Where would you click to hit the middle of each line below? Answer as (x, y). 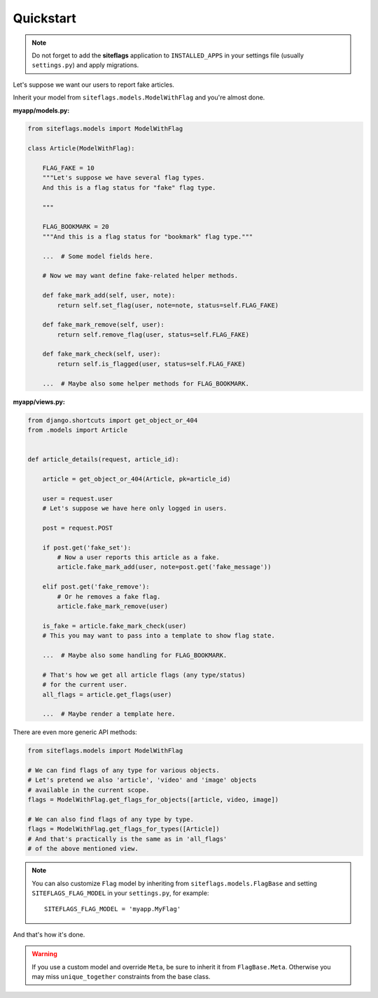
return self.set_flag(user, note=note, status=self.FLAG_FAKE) (168, 305)
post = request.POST (78, 528)
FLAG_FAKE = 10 (68, 168)
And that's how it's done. (49, 934)
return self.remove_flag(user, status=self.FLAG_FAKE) (153, 335)
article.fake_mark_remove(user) (112, 606)
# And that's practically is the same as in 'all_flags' (127, 839)
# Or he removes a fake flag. (109, 596)
